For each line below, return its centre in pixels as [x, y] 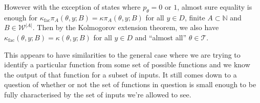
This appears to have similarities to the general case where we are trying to [122, 54]
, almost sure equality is [215, 7]
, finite [195, 17]
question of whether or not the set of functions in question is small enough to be [130, 84]
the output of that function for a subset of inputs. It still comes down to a [121, 74]
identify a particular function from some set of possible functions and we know [127, 65]
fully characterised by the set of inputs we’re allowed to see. [98, 94]
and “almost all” [161, 37]
